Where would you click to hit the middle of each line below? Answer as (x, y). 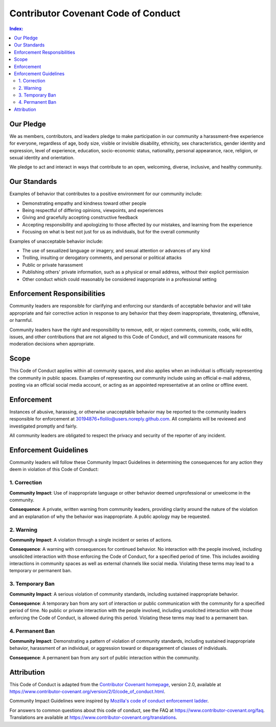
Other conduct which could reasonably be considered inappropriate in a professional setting (119, 279)
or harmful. (21, 320)
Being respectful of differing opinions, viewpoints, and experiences (93, 210)
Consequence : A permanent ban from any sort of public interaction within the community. (105, 658)
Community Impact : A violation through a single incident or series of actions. (91, 540)
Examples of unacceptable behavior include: (56, 241)
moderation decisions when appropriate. (52, 344)
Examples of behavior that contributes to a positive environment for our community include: (106, 194)
